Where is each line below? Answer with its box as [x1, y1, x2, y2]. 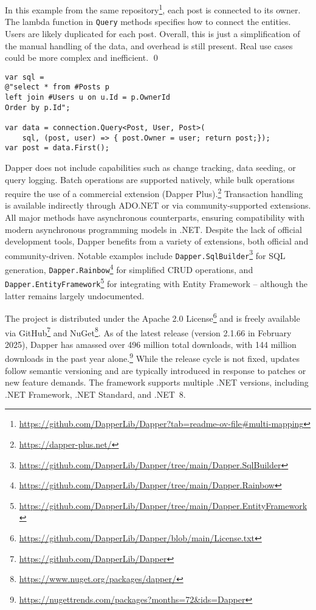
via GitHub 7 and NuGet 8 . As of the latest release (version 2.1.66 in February [5, 324, 292, 339]
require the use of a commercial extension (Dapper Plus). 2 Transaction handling [5, 185, 303, 199]
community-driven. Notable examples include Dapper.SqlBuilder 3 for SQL [5, 247, 286, 262]
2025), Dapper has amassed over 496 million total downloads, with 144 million [5, 338, 297, 350]
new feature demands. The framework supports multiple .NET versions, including [5, 376, 309, 389]
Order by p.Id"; [5, 103, 70, 112]
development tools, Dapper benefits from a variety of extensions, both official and [5, 235, 309, 248]
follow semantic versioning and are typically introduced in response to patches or [5, 364, 306, 376]
